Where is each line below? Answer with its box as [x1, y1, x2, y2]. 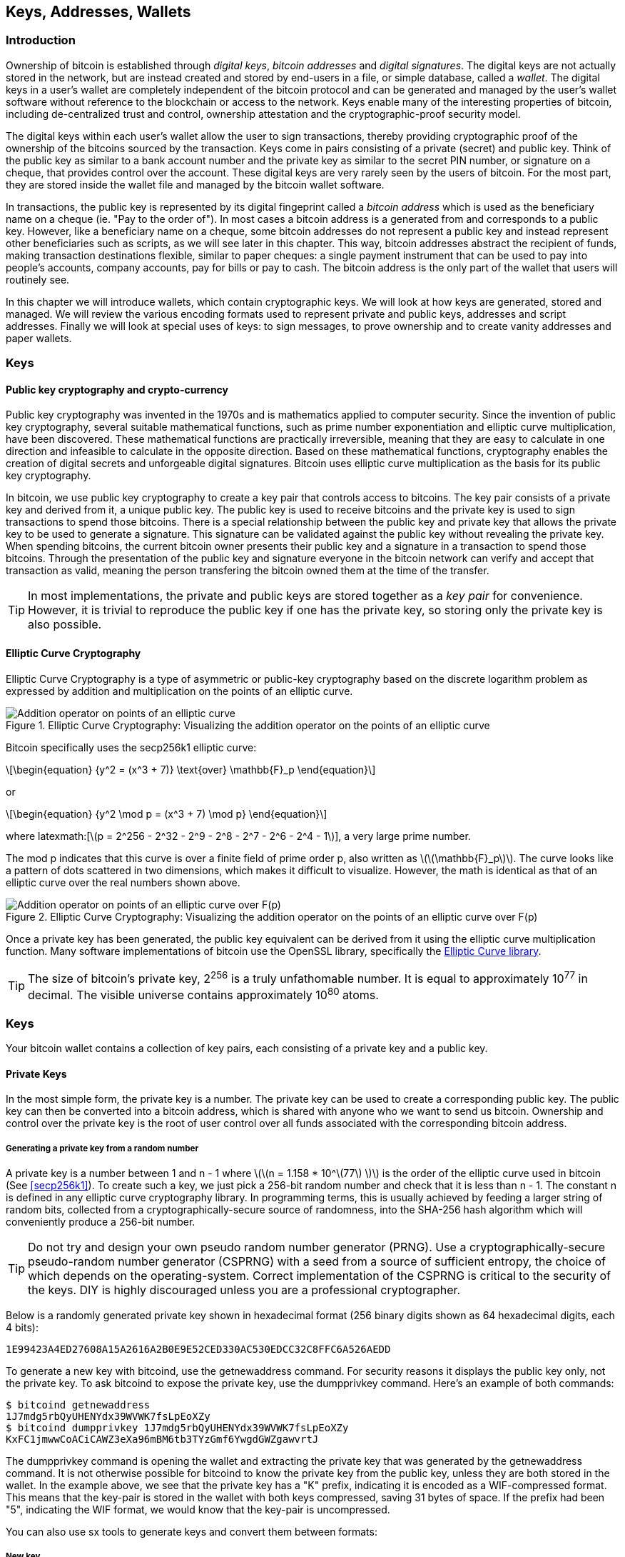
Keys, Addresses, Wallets [6, 3, 191, 21]
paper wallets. [6, 331, 72, 344]
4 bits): [6, 1321, 39, 1334]
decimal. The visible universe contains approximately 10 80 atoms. [28, 985, 379, 1003]
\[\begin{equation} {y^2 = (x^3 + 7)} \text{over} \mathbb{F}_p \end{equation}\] [6, 763, 376, 776]
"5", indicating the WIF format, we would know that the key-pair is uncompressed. [6, 1503, 390, 1516]
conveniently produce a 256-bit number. [6, 1216, 195, 1228]
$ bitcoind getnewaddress [6, 1399, 151, 1411]
